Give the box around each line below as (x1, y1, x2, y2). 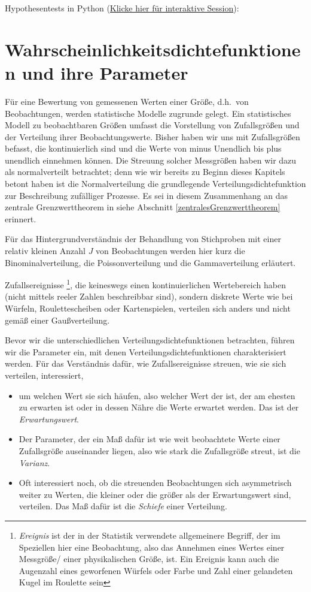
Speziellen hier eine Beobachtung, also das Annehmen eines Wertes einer (19, 540, 285, 553)
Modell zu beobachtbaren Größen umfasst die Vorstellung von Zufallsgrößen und (5, 119, 300, 131)
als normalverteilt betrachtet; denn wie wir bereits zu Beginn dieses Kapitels (5, 165, 285, 178)
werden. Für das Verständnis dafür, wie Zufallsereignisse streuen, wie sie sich (5, 357, 286, 370)
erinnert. (5, 212, 36, 225)
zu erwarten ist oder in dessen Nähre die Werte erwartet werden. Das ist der (19, 401, 299, 413)
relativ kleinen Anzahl (5, 244, 86, 257)
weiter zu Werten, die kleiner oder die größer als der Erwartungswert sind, (19, 488, 291, 500)
